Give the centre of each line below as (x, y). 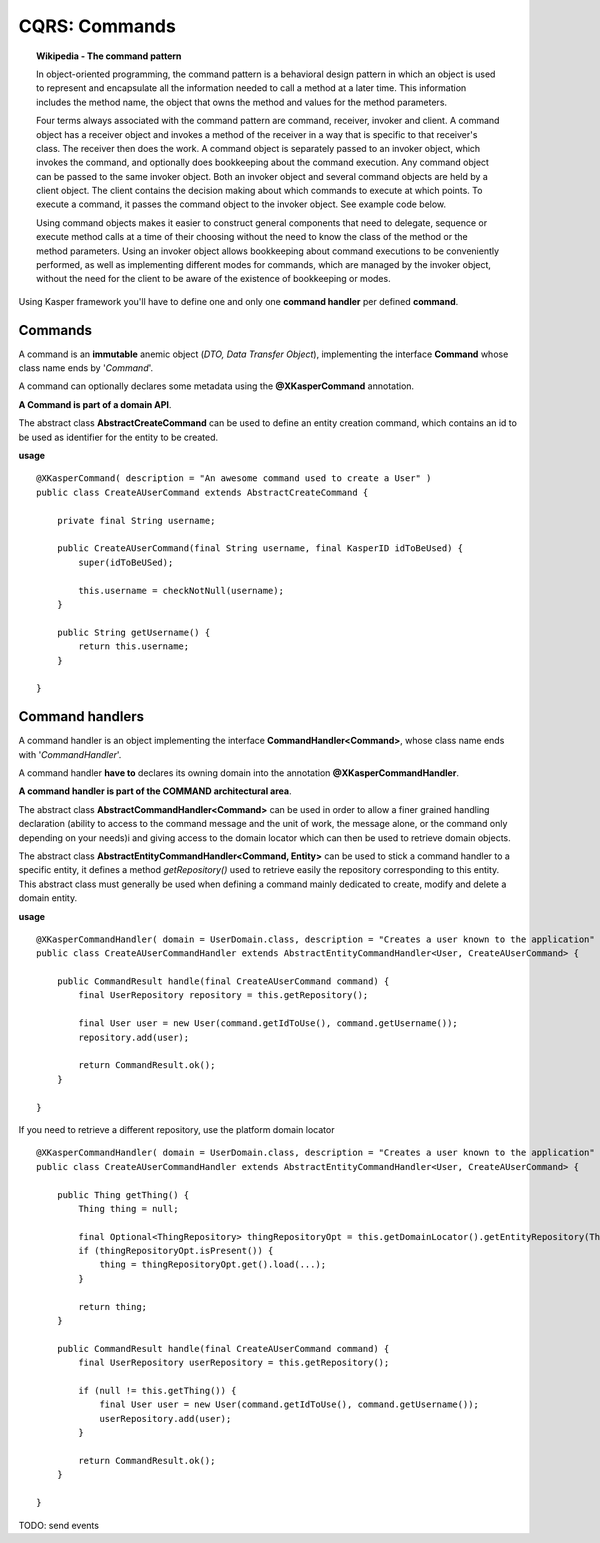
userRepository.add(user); (165, 1418)
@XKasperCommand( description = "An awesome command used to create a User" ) (234, 478)
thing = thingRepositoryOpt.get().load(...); (213, 1264)
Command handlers (81, 716)
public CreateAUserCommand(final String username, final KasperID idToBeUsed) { (260, 548)
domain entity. (48, 898)
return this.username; (134, 646)
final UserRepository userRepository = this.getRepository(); (234, 1363)
